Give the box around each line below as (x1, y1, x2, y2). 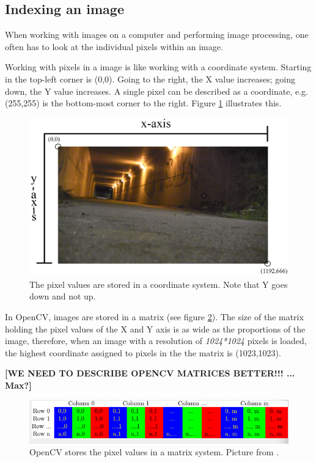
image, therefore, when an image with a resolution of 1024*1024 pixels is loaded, (5, 334, 307, 347)
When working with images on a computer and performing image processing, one (5, 28, 309, 41)
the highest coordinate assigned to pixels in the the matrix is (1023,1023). (5, 346, 281, 359)
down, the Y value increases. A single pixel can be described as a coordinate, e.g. (5, 84, 308, 97)
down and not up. (29, 290, 96, 302)
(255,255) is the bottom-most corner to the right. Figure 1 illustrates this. (5, 97, 282, 109)
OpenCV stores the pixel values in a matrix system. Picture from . (29, 446, 279, 458)
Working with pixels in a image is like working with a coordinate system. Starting (5, 61, 312, 73)
